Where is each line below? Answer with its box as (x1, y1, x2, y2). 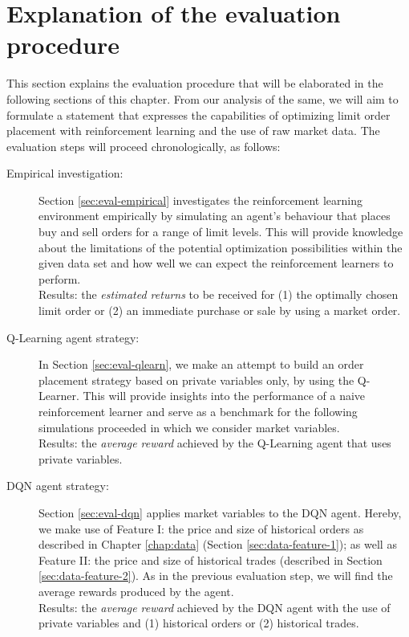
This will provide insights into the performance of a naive (83, 387, 366, 404)
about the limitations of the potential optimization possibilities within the (38, 239, 403, 255)
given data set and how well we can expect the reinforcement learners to (38, 255, 394, 272)
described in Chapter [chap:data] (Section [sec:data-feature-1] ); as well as (38, 536, 397, 553)
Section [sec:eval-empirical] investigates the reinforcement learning (38, 191, 363, 208)
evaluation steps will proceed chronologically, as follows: (6, 137, 281, 154)
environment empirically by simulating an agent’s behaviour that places (38, 207, 391, 224)
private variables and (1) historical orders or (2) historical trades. (38, 615, 359, 631)
